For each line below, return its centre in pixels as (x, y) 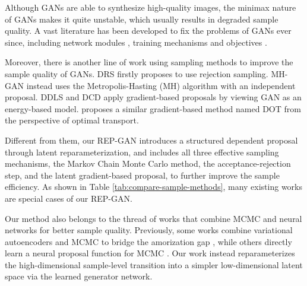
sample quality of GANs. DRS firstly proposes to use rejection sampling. (137, 73)
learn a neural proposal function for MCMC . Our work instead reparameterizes (150, 253)
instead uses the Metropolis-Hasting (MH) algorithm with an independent (161, 85)
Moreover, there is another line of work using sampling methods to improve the (149, 62)
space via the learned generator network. (79, 276)
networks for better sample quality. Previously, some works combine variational (149, 230)
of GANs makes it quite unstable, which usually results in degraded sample (142, 19)
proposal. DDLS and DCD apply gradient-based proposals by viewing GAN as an (153, 97)
